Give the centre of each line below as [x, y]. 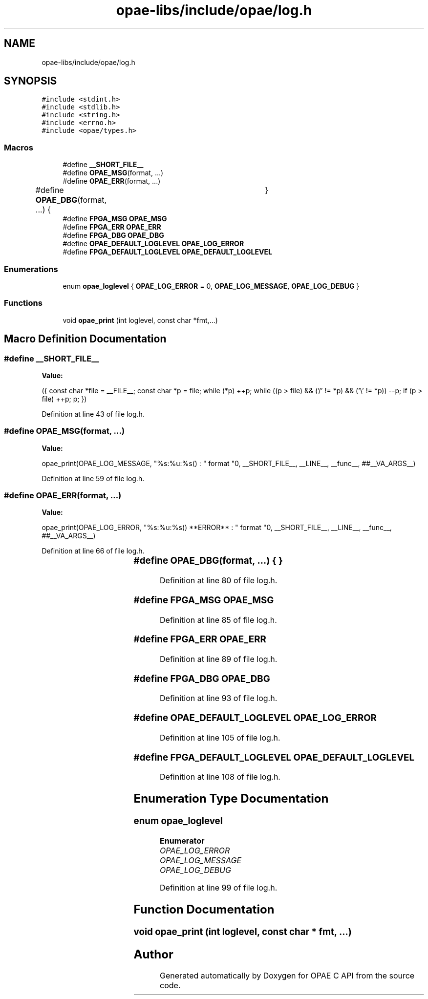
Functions [23, 303]
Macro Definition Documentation [85, 339]
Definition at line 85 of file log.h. [218, 620]
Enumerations [31, 269]
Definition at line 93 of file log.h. [219, 698]
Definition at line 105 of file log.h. [220, 737]
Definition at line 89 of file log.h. [219, 659]
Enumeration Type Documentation [231, 799]
